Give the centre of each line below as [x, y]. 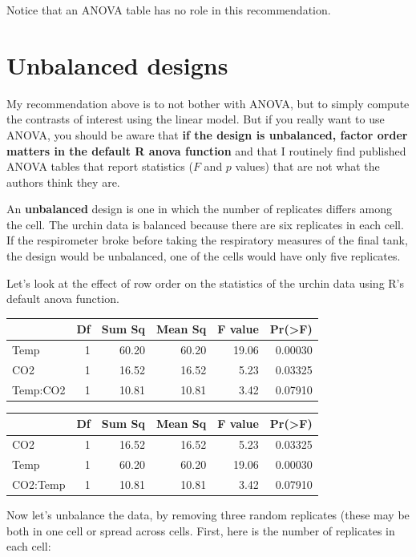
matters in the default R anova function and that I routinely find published [206, 150]
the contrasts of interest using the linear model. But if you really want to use [196, 119]
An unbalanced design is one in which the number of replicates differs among [200, 209]
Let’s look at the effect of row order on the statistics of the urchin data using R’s [206, 283]
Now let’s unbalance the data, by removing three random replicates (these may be [208, 515]
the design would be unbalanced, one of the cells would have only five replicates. [204, 256]
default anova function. [63, 299]
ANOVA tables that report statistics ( [100, 166]
